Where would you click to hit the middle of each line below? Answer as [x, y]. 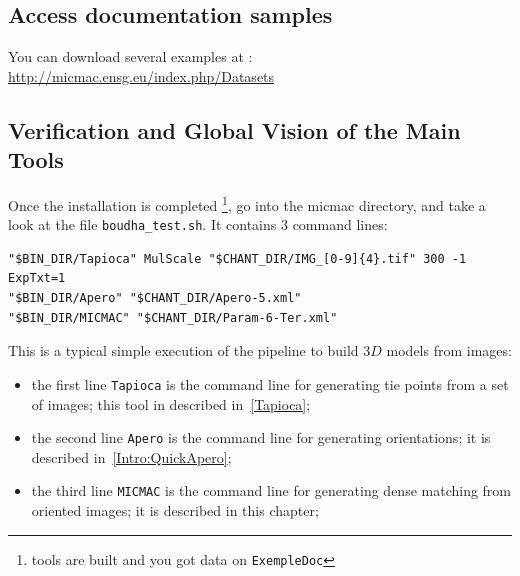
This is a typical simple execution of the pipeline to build [183, 350]
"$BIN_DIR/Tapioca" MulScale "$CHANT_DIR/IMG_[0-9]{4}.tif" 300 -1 [237, 258]
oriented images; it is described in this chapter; [175, 510]
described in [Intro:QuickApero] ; [131, 456]
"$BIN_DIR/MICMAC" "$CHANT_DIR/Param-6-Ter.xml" [173, 317]
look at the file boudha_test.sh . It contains [142, 224]
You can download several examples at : [130, 56]
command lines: [340, 224]
